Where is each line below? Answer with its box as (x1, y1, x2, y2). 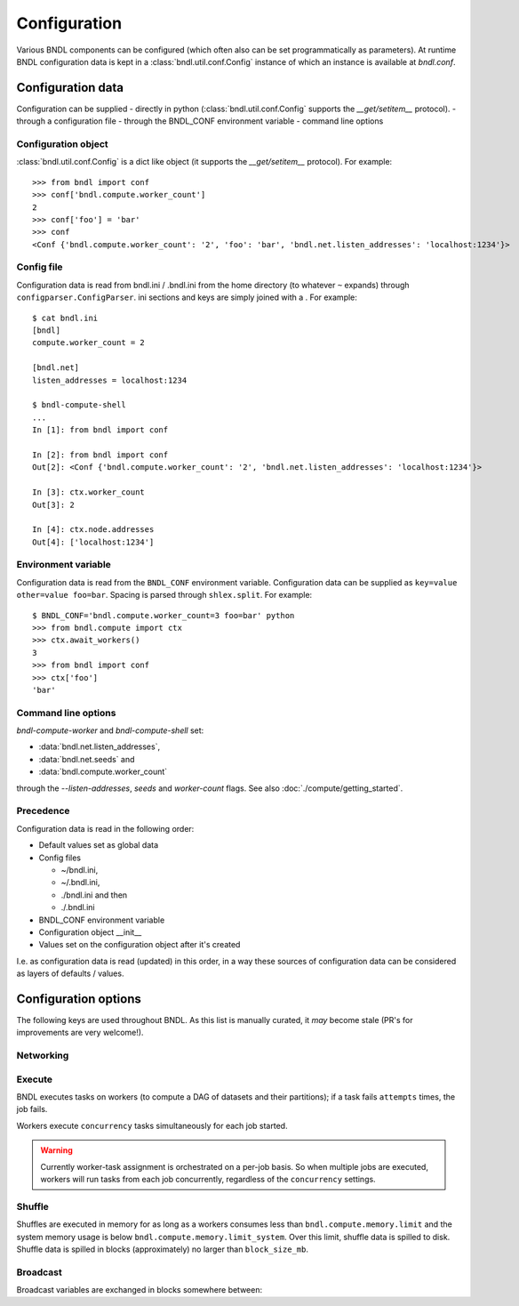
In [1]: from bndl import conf (32, 425, 169, 435)
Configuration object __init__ (38, 926, 142, 938)
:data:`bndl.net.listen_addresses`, (38, 741, 160, 752)
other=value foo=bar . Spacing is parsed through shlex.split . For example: (16, 590, 313, 601)
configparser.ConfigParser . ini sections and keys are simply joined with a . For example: (16, 292, 357, 302)
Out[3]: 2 (32, 499, 75, 510)
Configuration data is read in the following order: (16, 823, 195, 834)
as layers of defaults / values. (16, 968, 124, 979)
